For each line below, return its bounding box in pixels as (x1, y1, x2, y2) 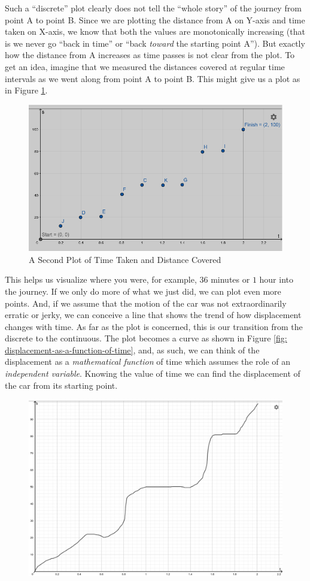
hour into (259, 273, 294, 286)
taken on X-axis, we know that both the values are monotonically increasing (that (5, 25, 305, 38)
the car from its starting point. (5, 379, 118, 391)
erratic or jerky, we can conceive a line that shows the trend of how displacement (5, 308, 302, 321)
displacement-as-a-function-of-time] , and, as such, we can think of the (5, 343, 260, 356)
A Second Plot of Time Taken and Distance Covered (29, 253, 221, 265)
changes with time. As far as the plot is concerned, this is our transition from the (5, 320, 303, 332)
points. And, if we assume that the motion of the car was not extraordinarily (5, 296, 287, 309)
